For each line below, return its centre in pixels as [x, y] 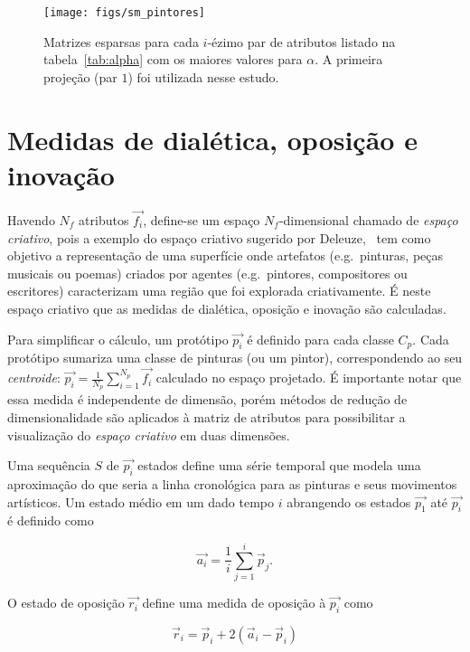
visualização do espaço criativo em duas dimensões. [149, 435]
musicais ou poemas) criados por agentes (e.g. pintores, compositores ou [207, 273]
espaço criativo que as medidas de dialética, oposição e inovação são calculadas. [227, 308]
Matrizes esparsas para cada [121, 41]
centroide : [34, 378]
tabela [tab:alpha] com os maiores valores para [173, 59]
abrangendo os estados [349, 501]
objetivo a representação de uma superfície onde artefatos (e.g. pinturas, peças [226, 255]
